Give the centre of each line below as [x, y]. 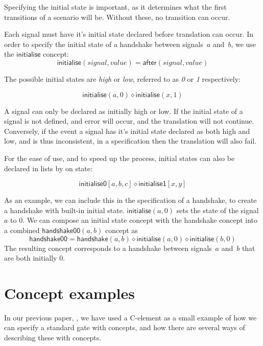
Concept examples [69, 293]
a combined [22, 230]
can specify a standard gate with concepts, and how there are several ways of [125, 327]
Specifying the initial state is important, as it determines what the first [115, 7]
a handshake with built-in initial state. [64, 210]
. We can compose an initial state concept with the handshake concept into [140, 220]
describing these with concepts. [53, 337]
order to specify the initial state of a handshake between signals [104, 44]
